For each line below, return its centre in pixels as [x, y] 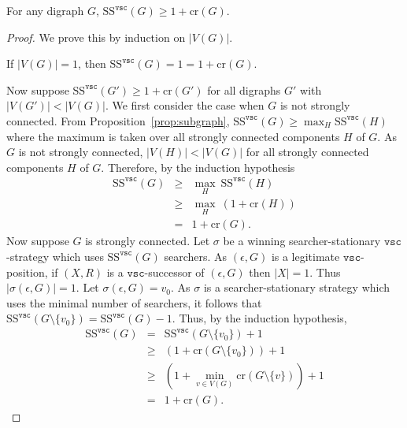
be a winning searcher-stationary [302, 241]
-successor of [174, 272]
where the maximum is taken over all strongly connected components [173, 136]
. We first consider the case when [185, 105]
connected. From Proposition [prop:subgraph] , [118, 120]
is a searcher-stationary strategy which [297, 287]
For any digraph [45, 10]
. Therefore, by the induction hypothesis [198, 167]
